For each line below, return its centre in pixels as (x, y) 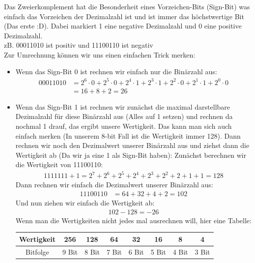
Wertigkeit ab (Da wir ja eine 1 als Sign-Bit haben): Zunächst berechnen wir (131, 155)
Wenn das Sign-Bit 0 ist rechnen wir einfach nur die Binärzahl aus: (116, 71)
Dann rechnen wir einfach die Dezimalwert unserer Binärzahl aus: (114, 185)
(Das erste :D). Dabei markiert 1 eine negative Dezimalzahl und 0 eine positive (123, 26)
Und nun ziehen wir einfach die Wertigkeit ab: (85, 203)
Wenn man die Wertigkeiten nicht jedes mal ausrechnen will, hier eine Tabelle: (133, 220)
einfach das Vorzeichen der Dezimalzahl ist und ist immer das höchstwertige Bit (124, 16)
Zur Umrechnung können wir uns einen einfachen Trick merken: (100, 54)
